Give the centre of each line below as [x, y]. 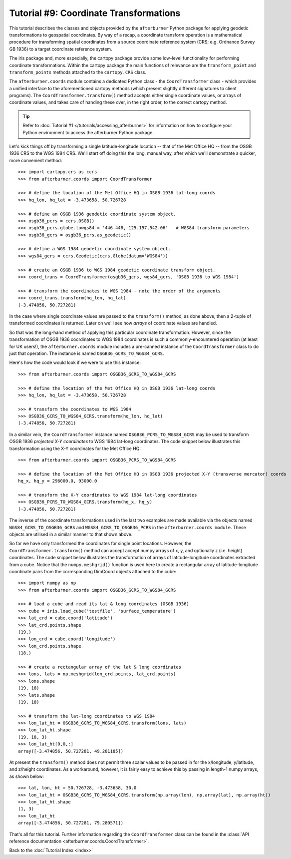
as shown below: [27, 776]
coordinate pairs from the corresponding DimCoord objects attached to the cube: [93, 571]
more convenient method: [36, 160]
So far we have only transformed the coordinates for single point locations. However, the [100, 544]
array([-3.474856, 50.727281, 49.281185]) [71, 751]
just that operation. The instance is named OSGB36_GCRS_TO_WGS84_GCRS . [87, 353]
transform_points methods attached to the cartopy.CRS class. [78, 72]
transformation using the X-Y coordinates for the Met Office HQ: [75, 449]
